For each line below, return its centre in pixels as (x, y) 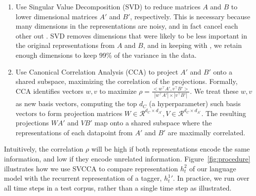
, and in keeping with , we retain (192, 45)
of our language (213, 168)
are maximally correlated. (207, 132)
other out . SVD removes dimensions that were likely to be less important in (131, 35)
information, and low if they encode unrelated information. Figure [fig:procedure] (127, 159)
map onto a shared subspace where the (153, 123)
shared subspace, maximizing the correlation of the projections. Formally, (127, 81)
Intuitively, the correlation (44, 149)
